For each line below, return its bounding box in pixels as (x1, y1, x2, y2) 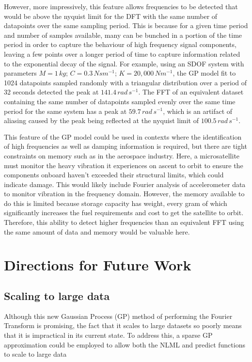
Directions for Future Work (4, 255, 191, 275)
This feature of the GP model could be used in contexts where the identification (4, 131, 242, 142)
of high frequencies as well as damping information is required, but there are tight (4, 141, 247, 151)
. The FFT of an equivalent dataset (138, 87, 244, 97)
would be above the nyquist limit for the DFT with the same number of (4, 11, 218, 21)
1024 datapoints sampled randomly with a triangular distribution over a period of (4, 77, 247, 87)
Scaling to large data (4, 288, 110, 303)
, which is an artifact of (163, 106, 233, 116)
